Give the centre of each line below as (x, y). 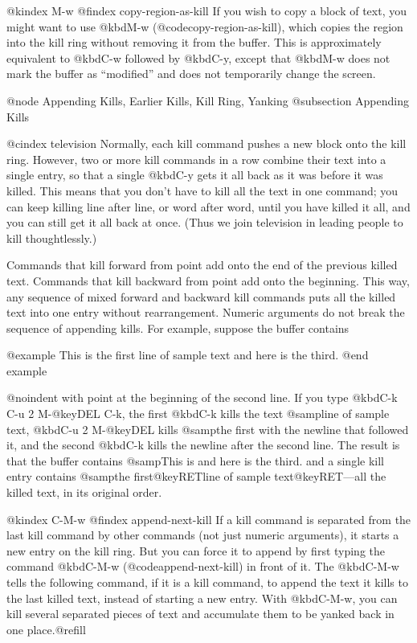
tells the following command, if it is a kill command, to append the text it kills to (207, 582)
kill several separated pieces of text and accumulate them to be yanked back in (200, 614)
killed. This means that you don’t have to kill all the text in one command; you (202, 190)
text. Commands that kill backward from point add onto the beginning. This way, (208, 280)
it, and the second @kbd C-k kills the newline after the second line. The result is (203, 445)
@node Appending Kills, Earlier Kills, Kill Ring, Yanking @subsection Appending (208, 100)
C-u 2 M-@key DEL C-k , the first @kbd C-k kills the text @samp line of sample (198, 414)
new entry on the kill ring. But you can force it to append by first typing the (196, 550)
